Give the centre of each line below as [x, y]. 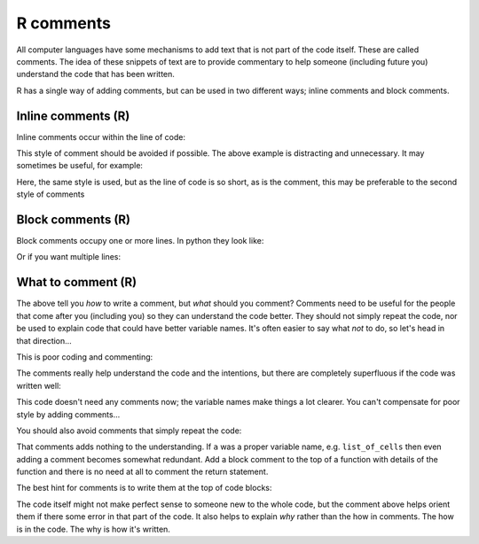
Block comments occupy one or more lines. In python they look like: [140, 241]
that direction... [44, 340]
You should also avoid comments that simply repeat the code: [129, 431]
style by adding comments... [68, 414]
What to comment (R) [77, 282]
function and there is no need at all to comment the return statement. [142, 472]
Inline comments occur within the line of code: [101, 136]
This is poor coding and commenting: [85, 357]
